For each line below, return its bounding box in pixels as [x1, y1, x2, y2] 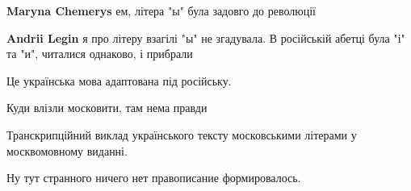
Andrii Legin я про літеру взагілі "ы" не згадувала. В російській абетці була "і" [6, 29, 405, 46]
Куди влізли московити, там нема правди [6, 99, 208, 116]
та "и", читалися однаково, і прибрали [6, 45, 193, 62]
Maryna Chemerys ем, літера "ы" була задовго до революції [6, 2, 316, 19]
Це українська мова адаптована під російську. [6, 72, 232, 89]
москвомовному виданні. [6, 142, 128, 159]
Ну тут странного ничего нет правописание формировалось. [6, 169, 301, 186]
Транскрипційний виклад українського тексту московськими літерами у [6, 126, 357, 143]
